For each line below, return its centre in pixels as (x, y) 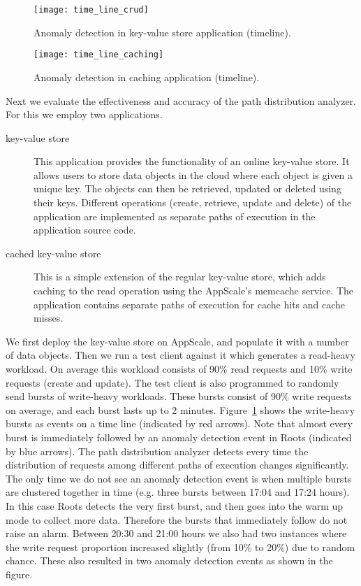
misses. (49, 318)
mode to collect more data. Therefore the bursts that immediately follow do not (177, 519)
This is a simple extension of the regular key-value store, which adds (180, 277)
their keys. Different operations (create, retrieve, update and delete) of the (193, 202)
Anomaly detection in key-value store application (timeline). (162, 32)
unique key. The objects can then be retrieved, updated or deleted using (187, 188)
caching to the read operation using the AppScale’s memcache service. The (194, 291)
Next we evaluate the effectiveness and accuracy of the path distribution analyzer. (181, 100)
